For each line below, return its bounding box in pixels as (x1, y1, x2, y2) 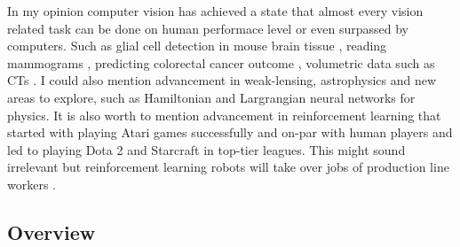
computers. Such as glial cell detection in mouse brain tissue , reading (7, 36, 387, 55)
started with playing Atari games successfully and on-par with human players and (7, 123, 453, 142)
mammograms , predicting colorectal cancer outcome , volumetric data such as (7, 53, 435, 72)
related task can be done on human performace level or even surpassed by (7, 19, 408, 37)
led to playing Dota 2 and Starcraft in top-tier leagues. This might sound (7, 140, 406, 158)
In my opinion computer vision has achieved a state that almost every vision (7, 2, 424, 19)
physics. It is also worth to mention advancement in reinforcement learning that (7, 105, 441, 124)
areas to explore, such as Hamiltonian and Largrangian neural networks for (7, 88, 416, 106)
